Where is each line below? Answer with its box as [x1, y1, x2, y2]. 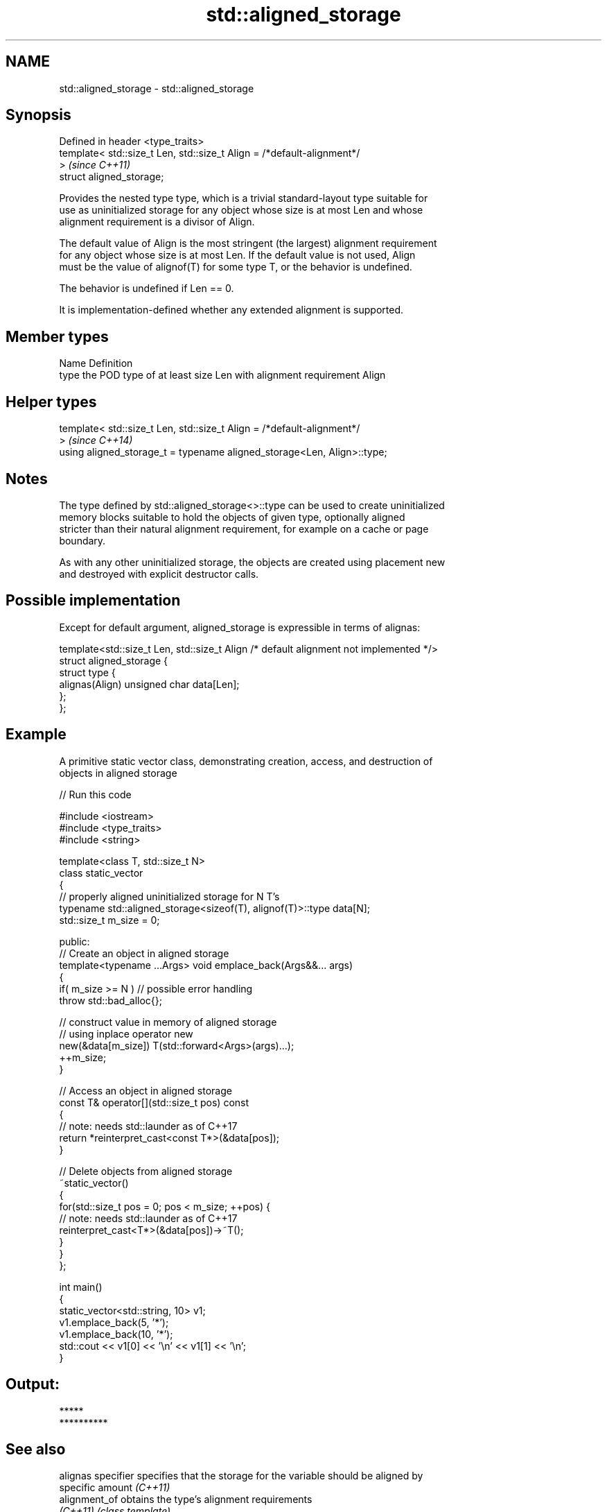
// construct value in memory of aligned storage [59, 1015, 277, 1028]
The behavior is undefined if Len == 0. [59, 282, 234, 295]
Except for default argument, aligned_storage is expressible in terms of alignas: [59, 621, 421, 633]
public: [59, 935, 90, 947]
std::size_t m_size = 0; [59, 913, 160, 926]
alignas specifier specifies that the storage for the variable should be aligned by [59, 1470, 423, 1482]
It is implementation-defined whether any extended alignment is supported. [59, 304, 403, 316]
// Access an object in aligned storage [59, 1084, 232, 1097]
